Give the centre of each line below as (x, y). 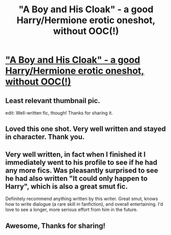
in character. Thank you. (45, 137)
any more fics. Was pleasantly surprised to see (82, 170)
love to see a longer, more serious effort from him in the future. (72, 210)
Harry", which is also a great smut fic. (67, 186)
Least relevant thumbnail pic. (53, 101)
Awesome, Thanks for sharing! (56, 226)
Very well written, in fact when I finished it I (76, 154)
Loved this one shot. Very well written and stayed (86, 129)
